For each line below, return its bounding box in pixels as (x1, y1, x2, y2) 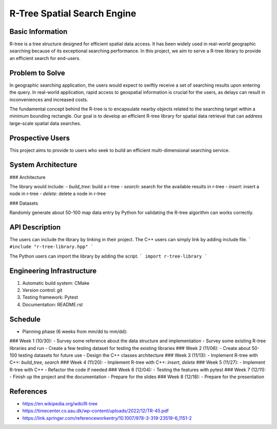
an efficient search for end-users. (9, 55, 81, 61)
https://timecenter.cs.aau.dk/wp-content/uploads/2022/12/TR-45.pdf (22, 408, 169, 414)
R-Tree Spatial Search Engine (9, 8, 136, 19)
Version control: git (22, 287, 63, 294)
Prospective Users (9, 133, 70, 142)
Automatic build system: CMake (22, 280, 90, 286)
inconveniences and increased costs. (9, 96, 88, 103)
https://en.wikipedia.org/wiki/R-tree (22, 401, 97, 406)
